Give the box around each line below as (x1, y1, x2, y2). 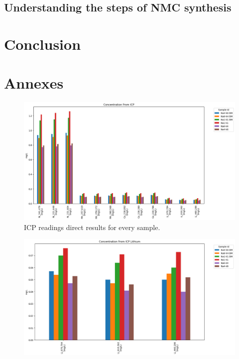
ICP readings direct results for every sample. (24, 222, 160, 232)
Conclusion (4, 33, 81, 54)
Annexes (4, 73, 64, 93)
